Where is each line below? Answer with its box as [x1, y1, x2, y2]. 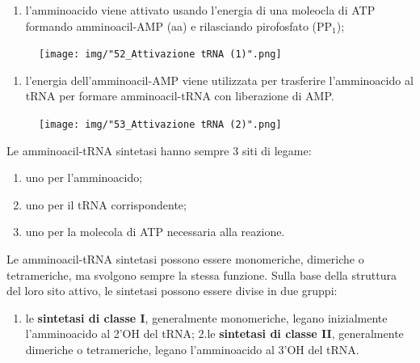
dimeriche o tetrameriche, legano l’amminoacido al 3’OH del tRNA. [25, 341, 359, 358]
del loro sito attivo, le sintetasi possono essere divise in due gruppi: [6, 282, 338, 299]
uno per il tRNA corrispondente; [25, 196, 187, 213]
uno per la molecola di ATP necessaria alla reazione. [25, 223, 285, 240]
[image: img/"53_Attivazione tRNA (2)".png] [39, 119, 282, 131]
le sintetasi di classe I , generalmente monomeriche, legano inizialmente [25, 309, 388, 326]
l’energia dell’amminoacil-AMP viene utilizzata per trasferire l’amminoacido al [25, 71, 414, 88]
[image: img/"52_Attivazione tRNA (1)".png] [39, 49, 282, 61]
